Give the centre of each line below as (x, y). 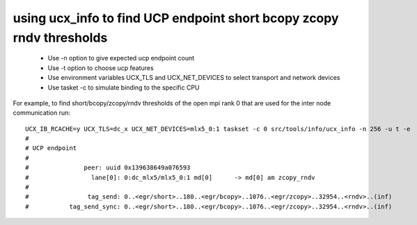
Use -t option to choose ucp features (101, 68)
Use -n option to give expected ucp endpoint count (121, 58)
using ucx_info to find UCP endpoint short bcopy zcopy (176, 18)
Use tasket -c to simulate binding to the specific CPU (124, 87)
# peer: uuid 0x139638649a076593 (108, 168)
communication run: (42, 113)
